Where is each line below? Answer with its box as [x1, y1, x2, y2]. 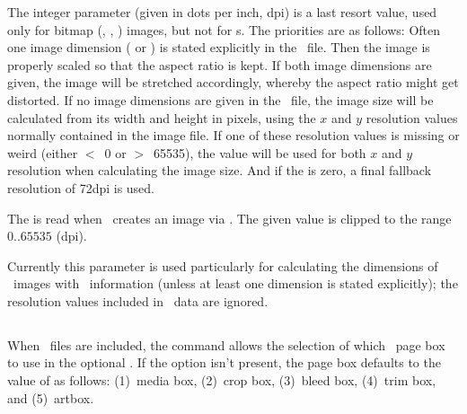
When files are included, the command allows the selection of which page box [7, 335, 445, 354]
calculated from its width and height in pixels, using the [7, 108, 316, 127]
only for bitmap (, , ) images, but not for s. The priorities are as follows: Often [7, 20, 441, 39]
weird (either [7, 143, 78, 162]
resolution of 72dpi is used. [7, 178, 155, 197]
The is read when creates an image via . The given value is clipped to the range [7, 208, 452, 227]
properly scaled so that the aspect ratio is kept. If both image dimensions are [7, 55, 432, 74]
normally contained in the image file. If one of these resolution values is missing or [7, 126, 460, 145]
